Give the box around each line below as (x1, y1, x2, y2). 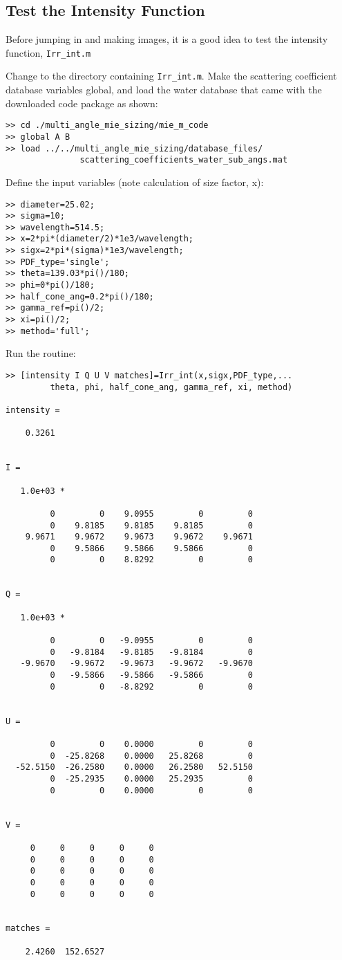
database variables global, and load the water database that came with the (6, 82, 322, 97)
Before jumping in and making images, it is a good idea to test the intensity (6, 32, 328, 46)
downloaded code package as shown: (6, 95, 158, 110)
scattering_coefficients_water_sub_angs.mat (79, 155, 288, 165)
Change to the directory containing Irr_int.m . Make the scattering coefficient (6, 68, 337, 83)
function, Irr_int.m (6, 45, 91, 59)
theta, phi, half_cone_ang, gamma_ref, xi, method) (50, 382, 293, 392)
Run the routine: (6, 346, 76, 360)
